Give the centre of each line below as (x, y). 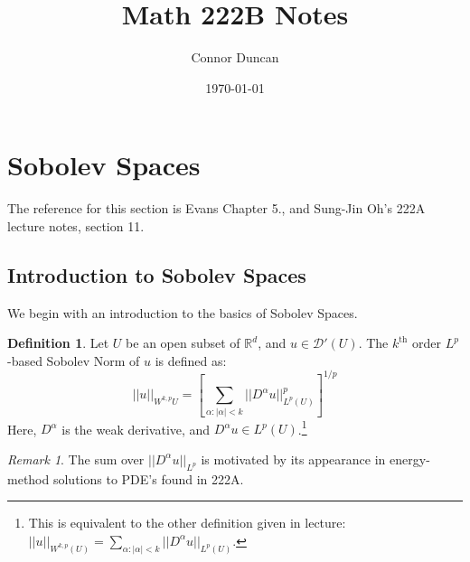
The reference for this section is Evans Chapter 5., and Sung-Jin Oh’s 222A (216, 208)
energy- (410, 459)
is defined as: (191, 360)
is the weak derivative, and (136, 429)
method (28, 478)
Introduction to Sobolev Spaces (157, 274)
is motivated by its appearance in (293, 459)
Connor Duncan (235, 57)
